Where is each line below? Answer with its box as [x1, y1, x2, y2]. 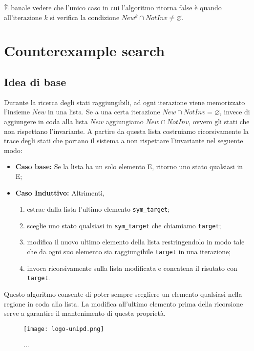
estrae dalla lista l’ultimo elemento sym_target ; [27, 204, 170, 214]
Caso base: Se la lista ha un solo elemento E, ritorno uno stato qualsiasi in [15, 161, 243, 172]
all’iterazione [4, 12, 42, 22]
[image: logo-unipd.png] [23, 325, 104, 332]
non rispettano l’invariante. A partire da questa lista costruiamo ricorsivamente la [4, 126, 249, 136]
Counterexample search [4, 41, 165, 61]
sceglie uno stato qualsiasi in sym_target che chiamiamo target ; [27, 220, 221, 230]
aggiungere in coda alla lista [4, 116, 88, 126]
